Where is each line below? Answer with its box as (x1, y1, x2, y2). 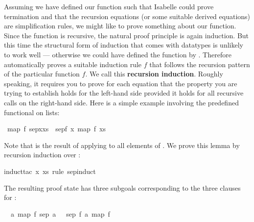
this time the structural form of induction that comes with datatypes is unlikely (4, 40, 243, 50)
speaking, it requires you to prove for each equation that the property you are (4, 78, 237, 88)
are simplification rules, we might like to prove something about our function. (4, 21, 236, 31)
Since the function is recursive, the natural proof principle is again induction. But (4, 30, 249, 40)
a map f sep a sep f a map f (10, 208, 110, 219)
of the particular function (4, 69, 80, 79)
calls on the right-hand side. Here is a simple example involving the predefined (4, 97, 239, 107)
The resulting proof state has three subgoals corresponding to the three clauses (4, 182, 241, 193)
